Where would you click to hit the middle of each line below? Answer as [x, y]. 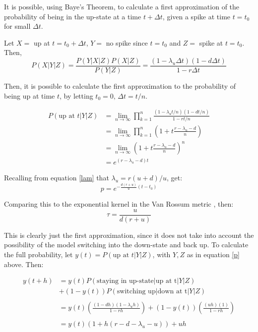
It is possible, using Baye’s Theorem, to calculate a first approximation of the [122, 6]
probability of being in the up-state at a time [73, 16]
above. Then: [24, 264]
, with [161, 254]
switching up [136, 292]
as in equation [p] [213, 254]
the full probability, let [38, 254]
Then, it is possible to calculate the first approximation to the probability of [120, 86]
